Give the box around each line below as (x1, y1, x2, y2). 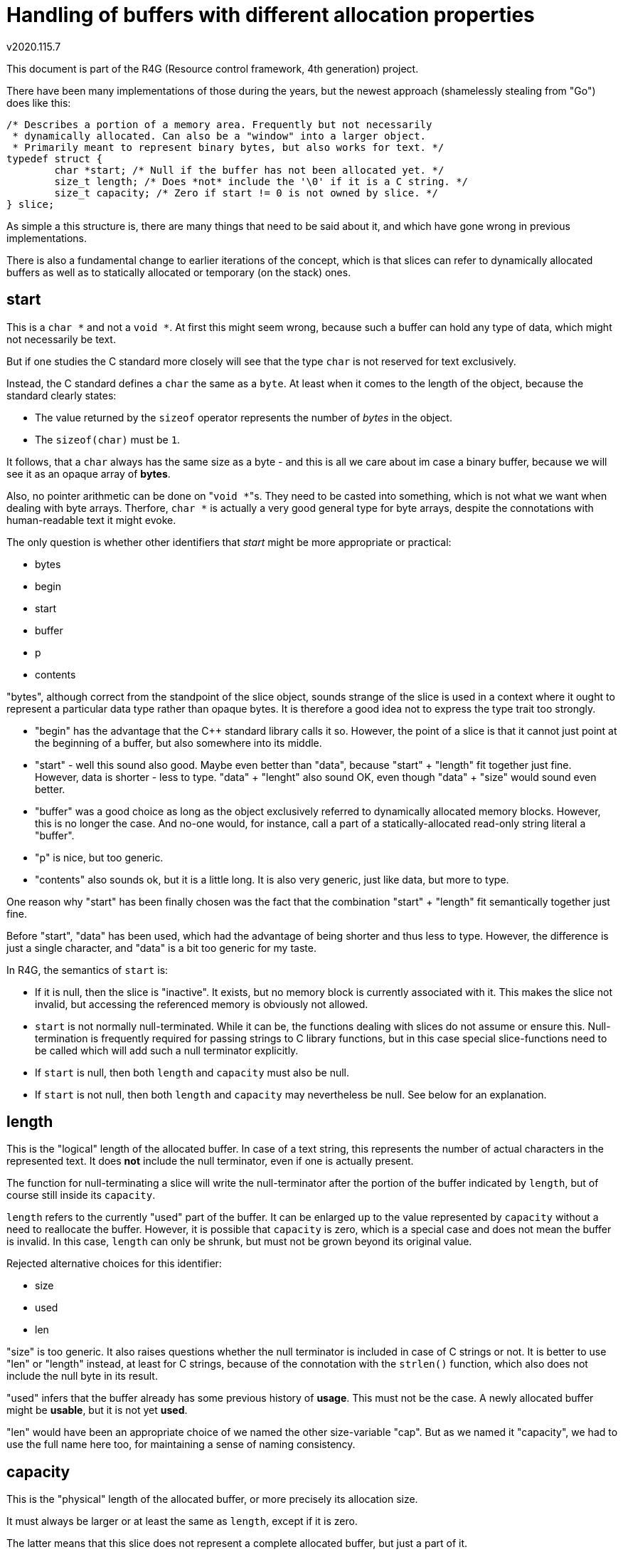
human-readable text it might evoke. (6, 513, 176, 526)
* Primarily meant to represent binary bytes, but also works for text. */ (12, 141, 444, 153)
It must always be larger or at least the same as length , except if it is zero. (6, 1515, 358, 1528)
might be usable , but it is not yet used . (6, 1404, 188, 1417)
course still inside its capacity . (6, 1189, 156, 1202)
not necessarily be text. (6, 332, 116, 345)
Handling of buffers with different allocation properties (6, 3, 535, 27)
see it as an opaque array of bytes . (6, 467, 171, 480)
